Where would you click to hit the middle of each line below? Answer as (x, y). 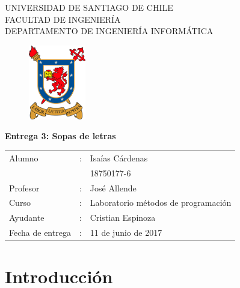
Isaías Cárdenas (119, 157)
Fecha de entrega (40, 232)
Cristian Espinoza (123, 217)
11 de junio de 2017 (126, 232)
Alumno (24, 157)
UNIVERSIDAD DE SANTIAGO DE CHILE (89, 7)
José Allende (113, 187)
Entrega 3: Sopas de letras (60, 136)
